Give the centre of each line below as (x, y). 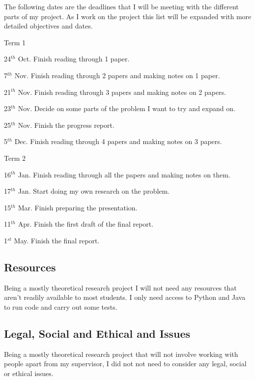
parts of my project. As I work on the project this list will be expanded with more (128, 16)
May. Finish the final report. (57, 240)
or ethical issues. (29, 373)
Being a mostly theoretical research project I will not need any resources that (120, 287)
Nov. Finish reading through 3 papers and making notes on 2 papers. (122, 92)
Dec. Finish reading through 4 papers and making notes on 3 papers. (118, 141)
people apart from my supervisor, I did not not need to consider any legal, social (125, 364)
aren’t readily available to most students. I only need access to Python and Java (125, 297)
